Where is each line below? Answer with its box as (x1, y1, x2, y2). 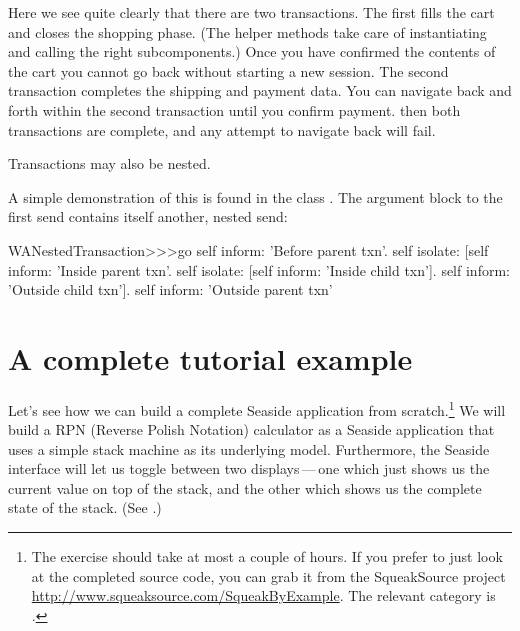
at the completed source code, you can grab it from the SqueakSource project (31, 565, 506, 586)
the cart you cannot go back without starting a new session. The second (8, 60, 449, 81)
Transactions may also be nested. (8, 153, 211, 174)
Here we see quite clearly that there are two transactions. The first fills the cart (8, 2, 495, 22)
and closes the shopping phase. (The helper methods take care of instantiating (8, 21, 487, 42)
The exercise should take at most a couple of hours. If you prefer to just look (31, 546, 503, 567)
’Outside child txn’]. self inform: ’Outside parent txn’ (8, 279, 333, 300)
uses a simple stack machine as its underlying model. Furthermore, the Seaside (8, 438, 490, 459)
